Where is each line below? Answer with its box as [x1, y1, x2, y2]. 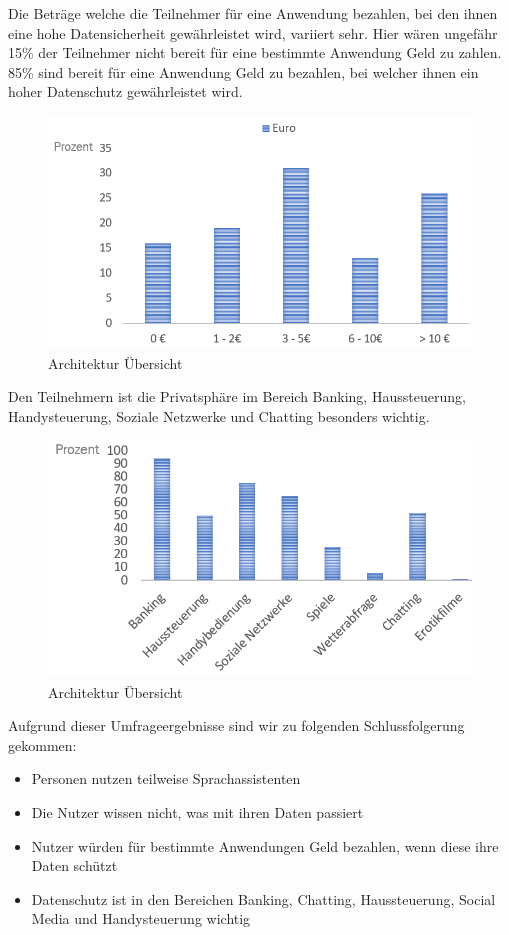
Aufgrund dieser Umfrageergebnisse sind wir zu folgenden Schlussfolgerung [8, 715, 465, 736]
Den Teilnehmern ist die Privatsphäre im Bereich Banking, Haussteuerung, [8, 386, 466, 407]
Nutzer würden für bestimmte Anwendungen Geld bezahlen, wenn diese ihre [31, 835, 499, 856]
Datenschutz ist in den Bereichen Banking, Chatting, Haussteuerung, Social [31, 888, 496, 909]
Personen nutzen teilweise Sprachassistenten [31, 768, 301, 789]
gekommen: [8, 734, 77, 755]
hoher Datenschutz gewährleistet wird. [8, 81, 243, 102]
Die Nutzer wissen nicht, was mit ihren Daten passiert [31, 802, 364, 823]
